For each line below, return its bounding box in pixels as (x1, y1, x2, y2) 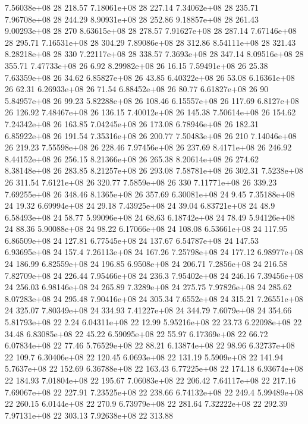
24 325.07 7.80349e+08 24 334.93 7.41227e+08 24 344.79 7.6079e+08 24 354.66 (5, 304, 292, 316)
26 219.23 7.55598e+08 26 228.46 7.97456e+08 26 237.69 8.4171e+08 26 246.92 (5, 141, 292, 153)
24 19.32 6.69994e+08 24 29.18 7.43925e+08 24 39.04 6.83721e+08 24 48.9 (5, 199, 275, 212)
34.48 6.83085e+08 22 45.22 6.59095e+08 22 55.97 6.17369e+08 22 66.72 (5, 327, 268, 340)
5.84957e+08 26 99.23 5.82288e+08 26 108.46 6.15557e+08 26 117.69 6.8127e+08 (5, 94, 299, 106)
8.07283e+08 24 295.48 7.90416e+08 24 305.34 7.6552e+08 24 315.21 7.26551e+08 (5, 292, 303, 304)
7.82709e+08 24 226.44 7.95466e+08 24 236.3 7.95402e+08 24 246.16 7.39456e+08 (5, 269, 303, 281)
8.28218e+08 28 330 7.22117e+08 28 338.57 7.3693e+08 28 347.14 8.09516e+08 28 (5, 48, 304, 60)
